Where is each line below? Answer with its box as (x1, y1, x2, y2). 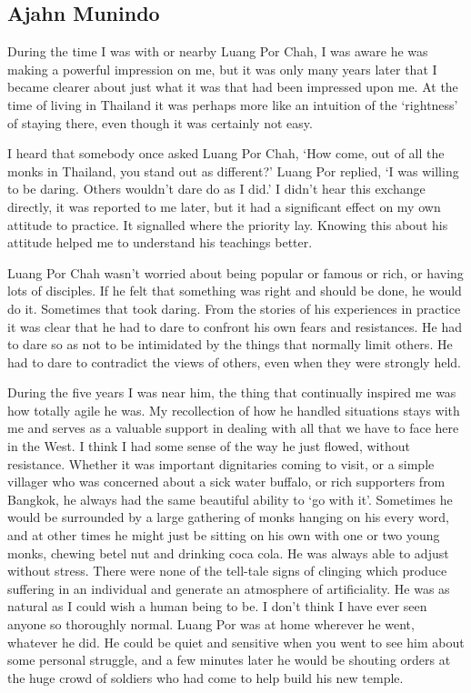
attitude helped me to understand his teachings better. (7, 233, 313, 252)
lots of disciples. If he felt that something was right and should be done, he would (7, 281, 462, 300)
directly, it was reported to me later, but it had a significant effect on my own (7, 196, 441, 216)
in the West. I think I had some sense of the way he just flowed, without (7, 437, 410, 456)
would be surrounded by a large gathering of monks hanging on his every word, (7, 507, 449, 527)
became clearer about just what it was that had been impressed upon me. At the (7, 77, 458, 96)
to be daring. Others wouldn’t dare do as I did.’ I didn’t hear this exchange (7, 179, 426, 198)
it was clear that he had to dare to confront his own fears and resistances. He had (7, 316, 462, 336)
